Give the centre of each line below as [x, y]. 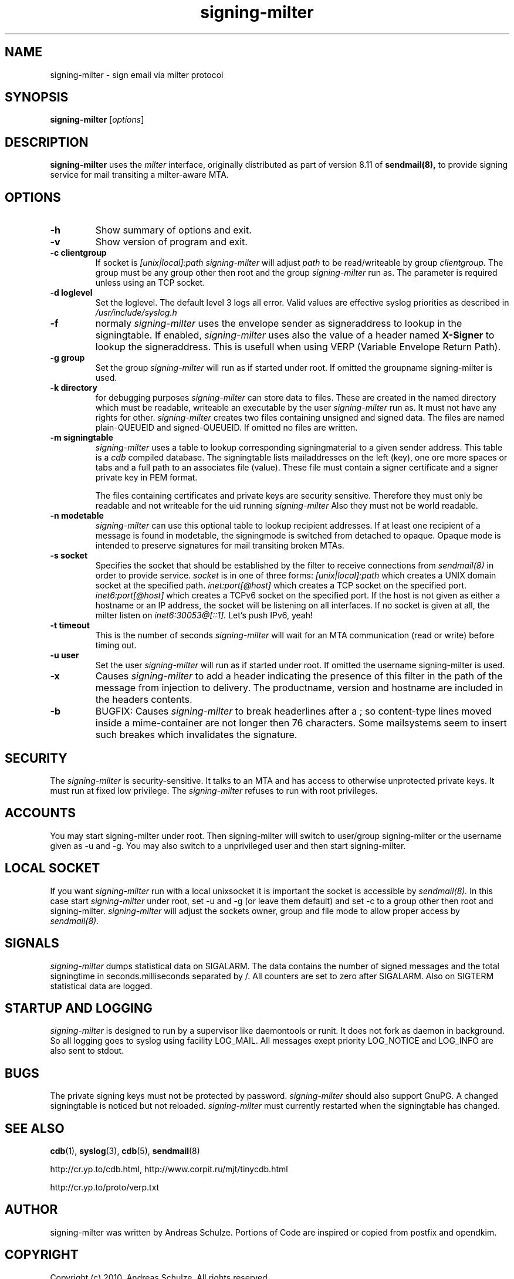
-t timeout [70, 625]
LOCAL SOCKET [53, 868]
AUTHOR [31, 1210]
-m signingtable [82, 438]
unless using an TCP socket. [150, 283]
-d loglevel [71, 293]
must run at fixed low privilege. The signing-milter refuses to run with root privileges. [214, 790]
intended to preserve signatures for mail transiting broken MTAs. [220, 546]
